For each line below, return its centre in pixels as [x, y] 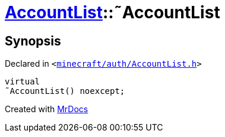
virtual [23, 82]
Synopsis [33, 41]
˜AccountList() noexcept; [65, 91]
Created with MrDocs [47, 109]
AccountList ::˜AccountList [113, 12]
